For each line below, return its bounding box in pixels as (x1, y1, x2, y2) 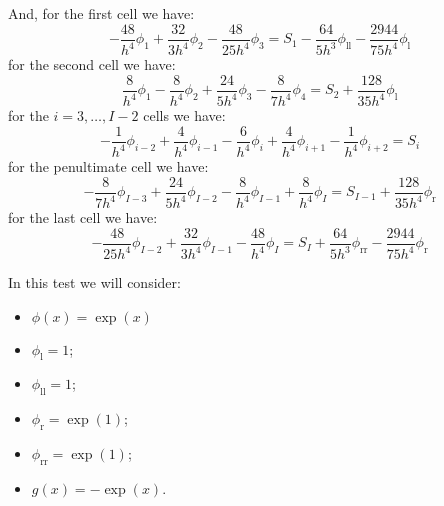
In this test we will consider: (8, 272, 181, 292)
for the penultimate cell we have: (8, 156, 209, 176)
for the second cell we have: (8, 54, 176, 74)
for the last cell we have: (8, 207, 158, 227)
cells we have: (143, 105, 226, 125)
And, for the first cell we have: (8, 3, 195, 23)
